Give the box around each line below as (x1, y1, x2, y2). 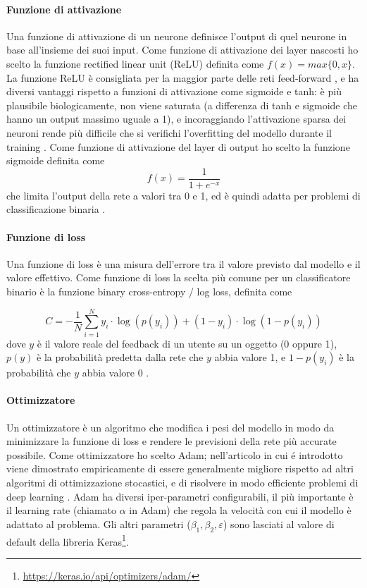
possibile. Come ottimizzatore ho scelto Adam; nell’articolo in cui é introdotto (6, 447, 343, 462)
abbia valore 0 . (82, 365, 149, 380)
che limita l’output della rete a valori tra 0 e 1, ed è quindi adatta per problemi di (6, 188, 361, 202)
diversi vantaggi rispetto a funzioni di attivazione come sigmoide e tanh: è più (6, 84, 342, 99)
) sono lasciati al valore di (223, 516, 335, 531)
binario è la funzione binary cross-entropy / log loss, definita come (6, 283, 292, 298)
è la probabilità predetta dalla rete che (37, 350, 204, 365)
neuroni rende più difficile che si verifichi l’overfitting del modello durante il (6, 125, 332, 140)
